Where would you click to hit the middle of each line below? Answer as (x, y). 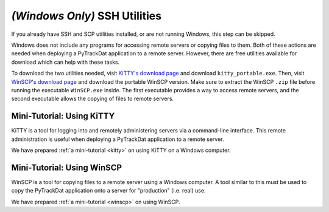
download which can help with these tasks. (65, 62)
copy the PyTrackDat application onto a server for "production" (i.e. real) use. (108, 191)
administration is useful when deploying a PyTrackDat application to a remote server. (118, 139)
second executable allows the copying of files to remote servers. (92, 99)
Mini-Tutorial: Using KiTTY (63, 116)
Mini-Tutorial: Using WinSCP (66, 167)
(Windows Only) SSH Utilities (86, 16)
